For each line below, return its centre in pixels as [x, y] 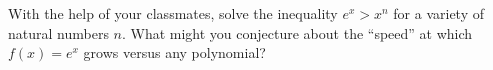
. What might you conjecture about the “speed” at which [297, 32]
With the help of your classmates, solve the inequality [173, 13]
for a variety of [439, 13]
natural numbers [58, 32]
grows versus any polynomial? [174, 52]
